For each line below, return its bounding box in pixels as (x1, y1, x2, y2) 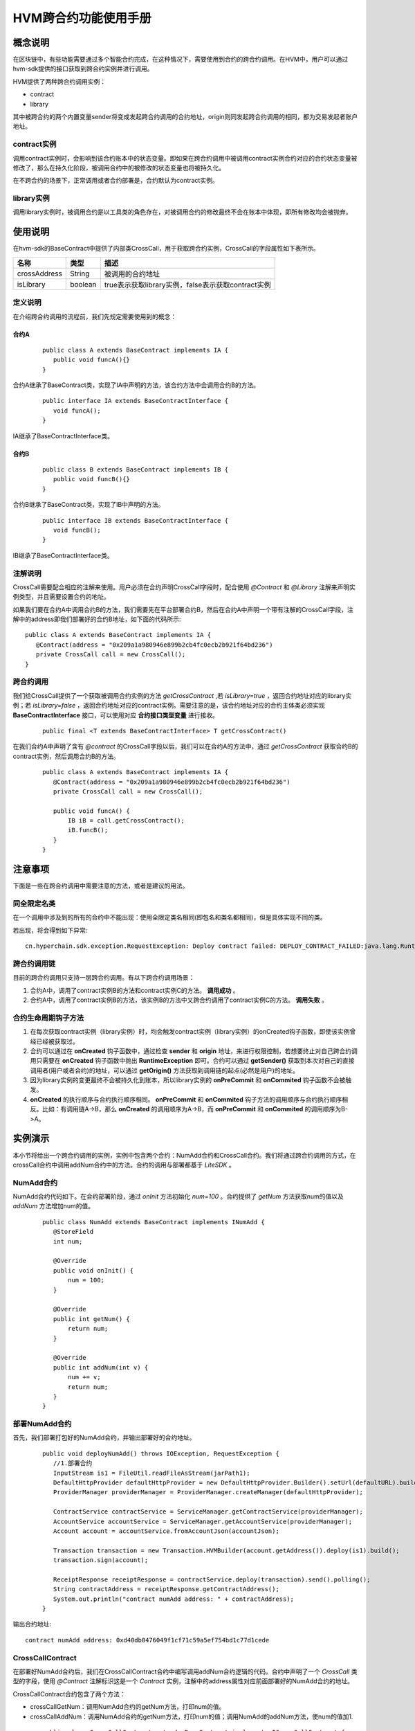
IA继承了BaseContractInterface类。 (12, 431, 114, 440)
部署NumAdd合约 (12, 1419, 72, 1429)
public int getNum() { (53, 1315, 131, 1322)
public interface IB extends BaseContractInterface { (42, 517, 228, 524)
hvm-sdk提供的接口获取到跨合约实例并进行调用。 (12, 64, 154, 73)
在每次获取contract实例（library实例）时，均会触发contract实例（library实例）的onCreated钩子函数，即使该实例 (30, 1028, 350, 1036)
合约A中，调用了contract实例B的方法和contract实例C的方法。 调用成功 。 (30, 986, 239, 994)
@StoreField (53, 1228, 94, 1236)
